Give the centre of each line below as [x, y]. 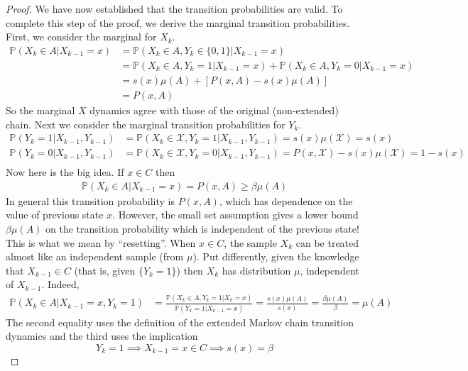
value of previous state [55, 215]
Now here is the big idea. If [65, 172]
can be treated [327, 242]
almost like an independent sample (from [95, 256]
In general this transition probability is [90, 200]
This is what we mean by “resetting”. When [101, 242]
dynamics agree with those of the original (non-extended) [214, 110]
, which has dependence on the [286, 200]
